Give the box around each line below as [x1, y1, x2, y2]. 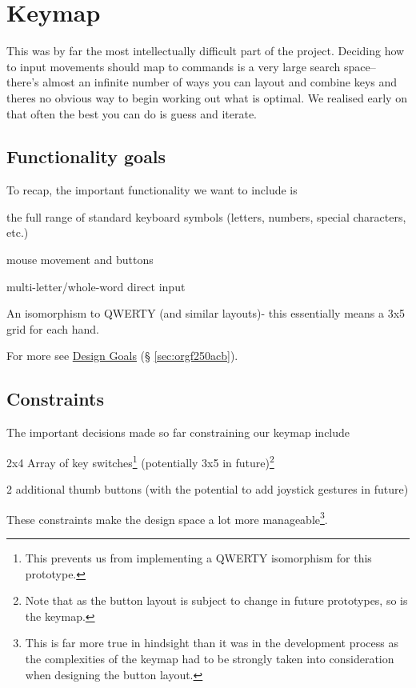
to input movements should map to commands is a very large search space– [6, 58, 376, 74]
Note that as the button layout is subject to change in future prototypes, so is [25, 592, 408, 609]
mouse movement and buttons [6, 251, 154, 268]
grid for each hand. [6, 320, 99, 337]
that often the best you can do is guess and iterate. [6, 105, 257, 122]
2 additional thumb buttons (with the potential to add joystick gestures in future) [6, 481, 409, 498]
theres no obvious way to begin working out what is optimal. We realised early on [6, 89, 407, 106]
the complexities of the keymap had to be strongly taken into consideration [25, 650, 394, 666]
